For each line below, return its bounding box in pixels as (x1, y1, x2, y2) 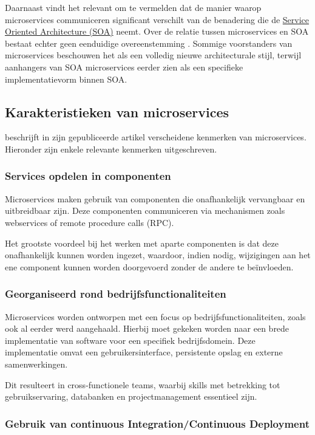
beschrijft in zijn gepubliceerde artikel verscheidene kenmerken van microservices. (5, 131, 307, 143)
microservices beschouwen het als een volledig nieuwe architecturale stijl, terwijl (5, 49, 302, 61)
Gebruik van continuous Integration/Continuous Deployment (5, 416, 310, 431)
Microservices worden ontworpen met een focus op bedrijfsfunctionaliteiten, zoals (5, 310, 306, 323)
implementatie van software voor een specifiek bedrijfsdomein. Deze (5, 334, 256, 346)
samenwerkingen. (5, 357, 68, 370)
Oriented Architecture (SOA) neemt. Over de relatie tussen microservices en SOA (5, 25, 309, 38)
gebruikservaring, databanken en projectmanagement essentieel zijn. (5, 390, 257, 403)
